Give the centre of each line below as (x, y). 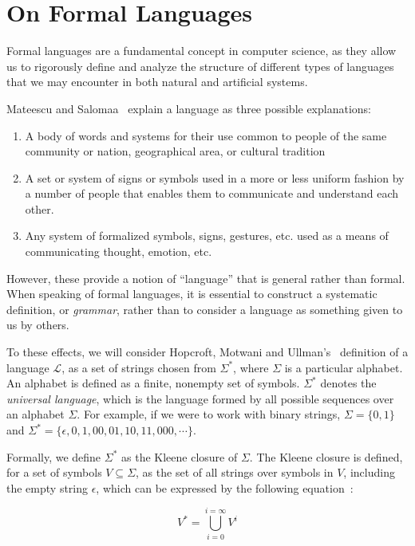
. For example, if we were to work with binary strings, (209, 414)
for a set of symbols (54, 472)
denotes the (348, 383)
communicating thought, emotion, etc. (119, 251)
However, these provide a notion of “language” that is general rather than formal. (206, 278)
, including (369, 472)
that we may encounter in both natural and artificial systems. (157, 82)
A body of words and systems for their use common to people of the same (206, 135)
